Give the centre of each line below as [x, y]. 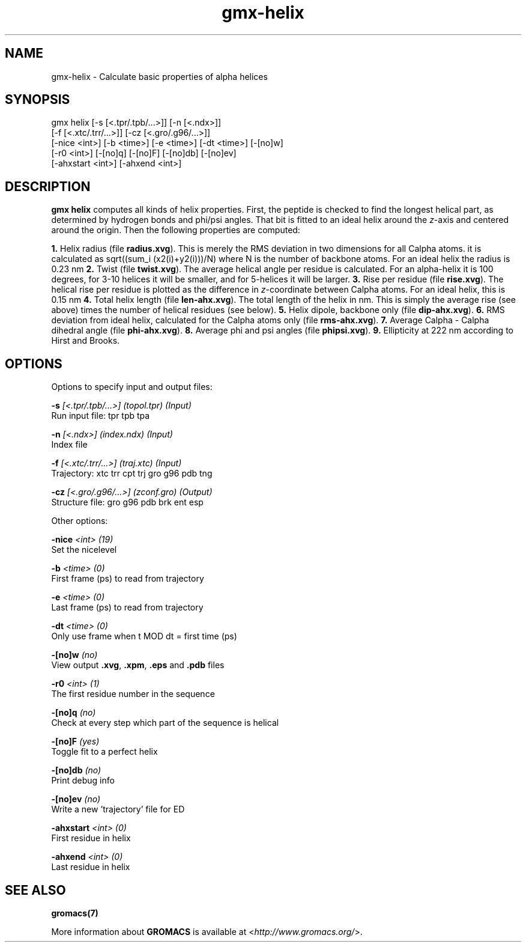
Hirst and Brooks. [86, 341]
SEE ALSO [35, 890]
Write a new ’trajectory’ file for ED [118, 809]
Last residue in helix [91, 867]
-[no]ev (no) [76, 799]
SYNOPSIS [38, 100]
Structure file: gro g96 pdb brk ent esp [127, 502]
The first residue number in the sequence [133, 694]
